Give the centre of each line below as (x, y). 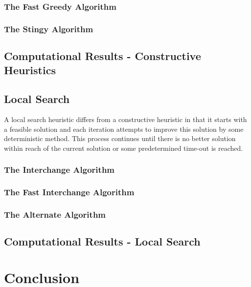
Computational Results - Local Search (102, 241)
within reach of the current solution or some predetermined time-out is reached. (124, 148)
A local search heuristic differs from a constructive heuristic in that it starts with (125, 119)
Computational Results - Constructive (103, 56)
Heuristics (30, 70)
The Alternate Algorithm (55, 215)
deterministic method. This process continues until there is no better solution (120, 138)
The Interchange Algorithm (59, 170)
